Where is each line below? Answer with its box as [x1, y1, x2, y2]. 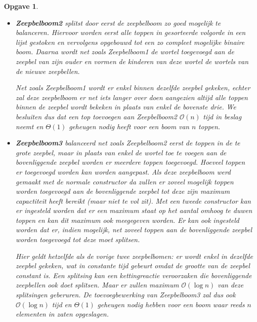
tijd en [52, 299, 72, 309]
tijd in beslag [203, 111, 242, 121]
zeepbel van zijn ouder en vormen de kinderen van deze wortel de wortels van [15, 56, 249, 66]
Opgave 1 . [4, 1, 39, 11]
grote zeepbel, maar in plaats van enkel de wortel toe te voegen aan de [15, 147, 226, 157]
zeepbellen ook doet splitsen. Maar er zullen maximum [15, 280, 179, 290]
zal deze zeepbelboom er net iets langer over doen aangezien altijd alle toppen [15, 92, 248, 102]
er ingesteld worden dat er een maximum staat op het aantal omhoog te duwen [15, 205, 253, 215]
